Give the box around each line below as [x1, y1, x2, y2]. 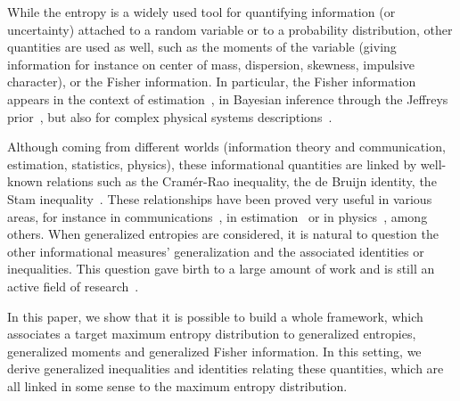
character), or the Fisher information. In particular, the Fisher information [7, 72, 416, 91]
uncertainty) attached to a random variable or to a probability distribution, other [7, 20, 453, 38]
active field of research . [7, 276, 139, 295]
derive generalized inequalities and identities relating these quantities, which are [7, 359, 444, 378]
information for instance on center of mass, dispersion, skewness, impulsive [7, 54, 415, 73]
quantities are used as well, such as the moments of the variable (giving [7, 37, 397, 56]
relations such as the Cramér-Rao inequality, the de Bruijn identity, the [46, 172, 437, 191]
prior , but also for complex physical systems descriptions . [7, 107, 333, 126]
